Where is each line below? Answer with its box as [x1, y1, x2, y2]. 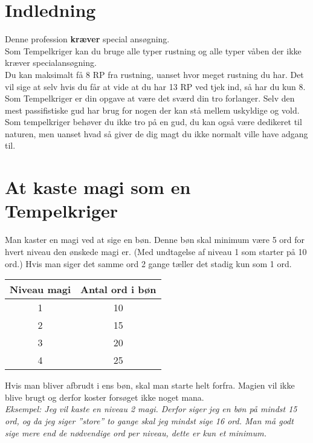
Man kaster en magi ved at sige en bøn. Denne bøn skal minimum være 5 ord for [5, 233, 305, 246]
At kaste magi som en [5, 175, 191, 199]
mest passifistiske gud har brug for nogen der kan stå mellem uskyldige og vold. [5, 103, 300, 116]
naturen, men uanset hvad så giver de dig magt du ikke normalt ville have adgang [5, 127, 308, 140]
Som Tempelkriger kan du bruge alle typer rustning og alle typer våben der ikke [5, 44, 302, 57]
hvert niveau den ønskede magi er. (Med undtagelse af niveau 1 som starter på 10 [5, 245, 307, 257]
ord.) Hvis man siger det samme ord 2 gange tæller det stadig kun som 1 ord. [5, 257, 292, 270]
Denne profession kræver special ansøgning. [5, 33, 170, 45]
